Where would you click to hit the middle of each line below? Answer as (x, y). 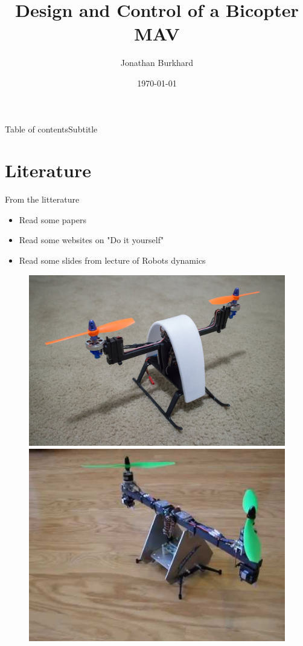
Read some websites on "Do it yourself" (91, 240)
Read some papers (53, 219)
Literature (48, 170)
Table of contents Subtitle (51, 129)
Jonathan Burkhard (157, 63)
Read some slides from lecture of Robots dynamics (112, 260)
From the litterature (42, 199)
